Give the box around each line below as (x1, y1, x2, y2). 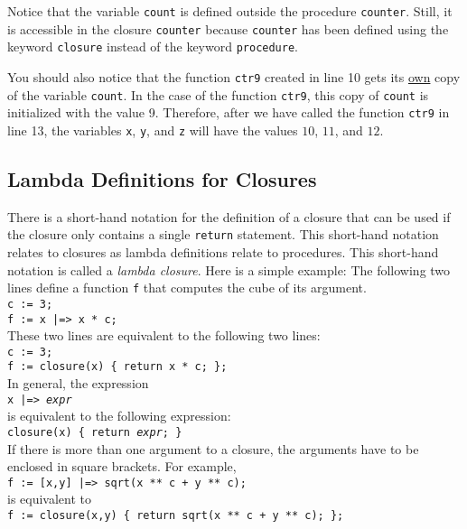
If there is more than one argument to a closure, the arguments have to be (7, 439, 419, 458)
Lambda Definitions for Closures (7, 164, 317, 192)
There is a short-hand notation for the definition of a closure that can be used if (7, 207, 451, 226)
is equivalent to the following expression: (7, 406, 231, 425)
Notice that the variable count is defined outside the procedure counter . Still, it (7, 2, 453, 20)
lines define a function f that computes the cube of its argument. (7, 278, 367, 297)
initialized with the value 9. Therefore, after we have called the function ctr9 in (7, 103, 450, 122)
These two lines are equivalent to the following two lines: (7, 326, 321, 345)
